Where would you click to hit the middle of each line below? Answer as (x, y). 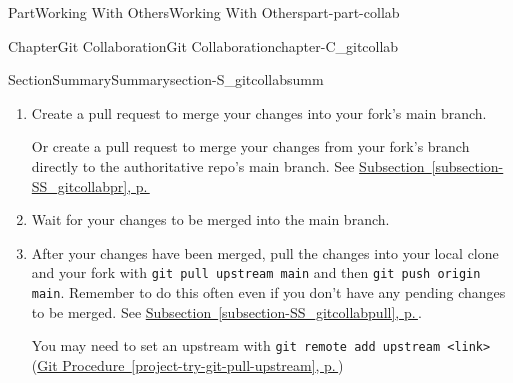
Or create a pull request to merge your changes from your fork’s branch (250, 146)
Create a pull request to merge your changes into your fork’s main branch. (259, 112)
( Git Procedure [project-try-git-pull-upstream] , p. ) (187, 364)
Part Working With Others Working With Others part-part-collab (204, 12)
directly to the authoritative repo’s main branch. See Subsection (228, 165)
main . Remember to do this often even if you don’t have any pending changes (268, 292)
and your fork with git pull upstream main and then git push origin (256, 272)
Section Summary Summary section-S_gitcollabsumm (166, 79)
